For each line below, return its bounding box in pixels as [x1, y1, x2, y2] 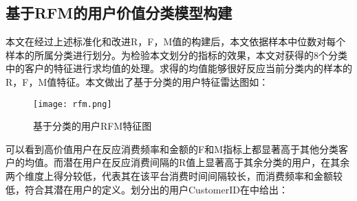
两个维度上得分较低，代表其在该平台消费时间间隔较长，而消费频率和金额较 [6, 169, 343, 183]
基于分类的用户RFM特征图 [33, 119, 152, 133]
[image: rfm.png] [33, 99, 112, 109]
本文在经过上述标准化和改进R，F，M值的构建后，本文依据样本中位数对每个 [6, 34, 346, 49]
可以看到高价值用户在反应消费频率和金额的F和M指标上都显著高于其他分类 [6, 141, 338, 156]
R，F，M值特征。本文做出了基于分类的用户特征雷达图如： [6, 74, 269, 88]
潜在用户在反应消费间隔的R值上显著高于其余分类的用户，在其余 [63, 155, 350, 169]
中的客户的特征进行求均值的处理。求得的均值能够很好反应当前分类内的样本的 [6, 61, 352, 75]
